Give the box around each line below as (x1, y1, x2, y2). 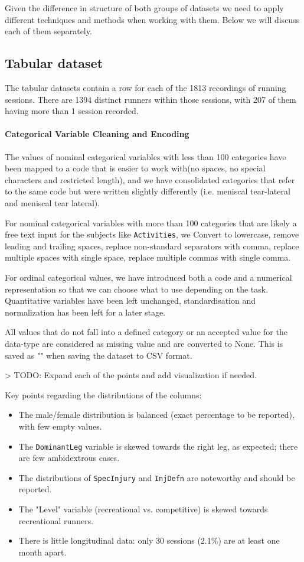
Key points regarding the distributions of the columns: (5, 388, 202, 401)
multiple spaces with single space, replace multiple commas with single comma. (5, 251, 291, 264)
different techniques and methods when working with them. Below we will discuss (5, 13, 300, 25)
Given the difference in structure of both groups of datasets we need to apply (5, 2, 284, 14)
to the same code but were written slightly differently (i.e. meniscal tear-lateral (5, 185, 290, 197)
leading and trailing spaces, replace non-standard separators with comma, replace (5, 239, 299, 252)
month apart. (18, 545, 67, 558)
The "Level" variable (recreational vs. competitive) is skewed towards (18, 503, 268, 515)
